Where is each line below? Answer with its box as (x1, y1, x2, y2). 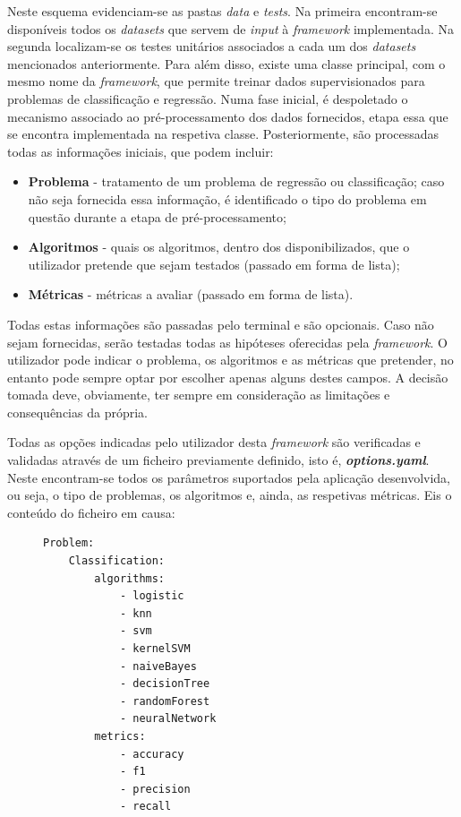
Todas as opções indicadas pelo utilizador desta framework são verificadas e (7, 433, 421, 451)
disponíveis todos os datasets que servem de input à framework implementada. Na (7, 19, 454, 38)
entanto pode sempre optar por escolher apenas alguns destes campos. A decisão (7, 367, 448, 386)
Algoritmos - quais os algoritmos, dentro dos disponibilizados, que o (28, 237, 410, 256)
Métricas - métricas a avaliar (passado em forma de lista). (28, 285, 354, 304)
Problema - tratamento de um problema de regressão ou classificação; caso (28, 172, 445, 191)
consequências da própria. (7, 402, 148, 421)
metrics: (94, 729, 146, 743)
